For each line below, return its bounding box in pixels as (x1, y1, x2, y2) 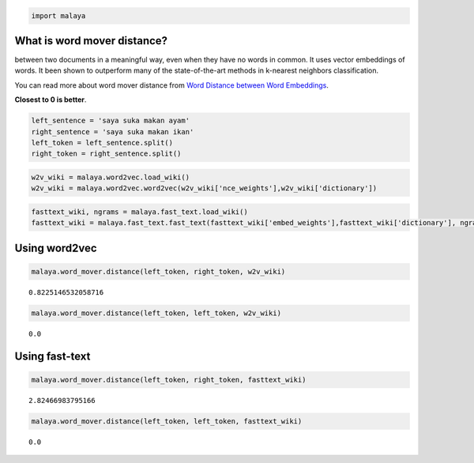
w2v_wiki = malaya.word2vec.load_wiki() (31, 173, 190, 182)
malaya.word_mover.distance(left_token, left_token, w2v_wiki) (31, 308, 282, 318)
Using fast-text (14, 349, 91, 363)
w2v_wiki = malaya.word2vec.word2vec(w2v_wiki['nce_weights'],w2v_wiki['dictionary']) (31, 184, 378, 193)
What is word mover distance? (14, 34, 168, 47)
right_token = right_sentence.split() (31, 149, 182, 158)
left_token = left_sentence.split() (31, 138, 174, 148)
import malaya (31, 11, 86, 20)
